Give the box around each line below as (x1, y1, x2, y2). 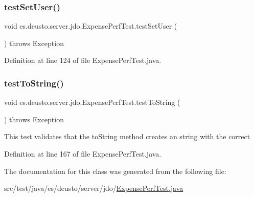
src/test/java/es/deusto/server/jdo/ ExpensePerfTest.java (4, 183, 183, 193)
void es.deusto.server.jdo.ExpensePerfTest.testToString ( (4, 97, 180, 107)
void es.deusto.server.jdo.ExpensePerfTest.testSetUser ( (4, 20, 177, 31)
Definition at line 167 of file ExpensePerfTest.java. (4, 148, 161, 159)
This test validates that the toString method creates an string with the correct (4, 131, 250, 142)
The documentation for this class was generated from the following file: (4, 165, 226, 176)
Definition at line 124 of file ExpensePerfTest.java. (4, 55, 161, 65)
